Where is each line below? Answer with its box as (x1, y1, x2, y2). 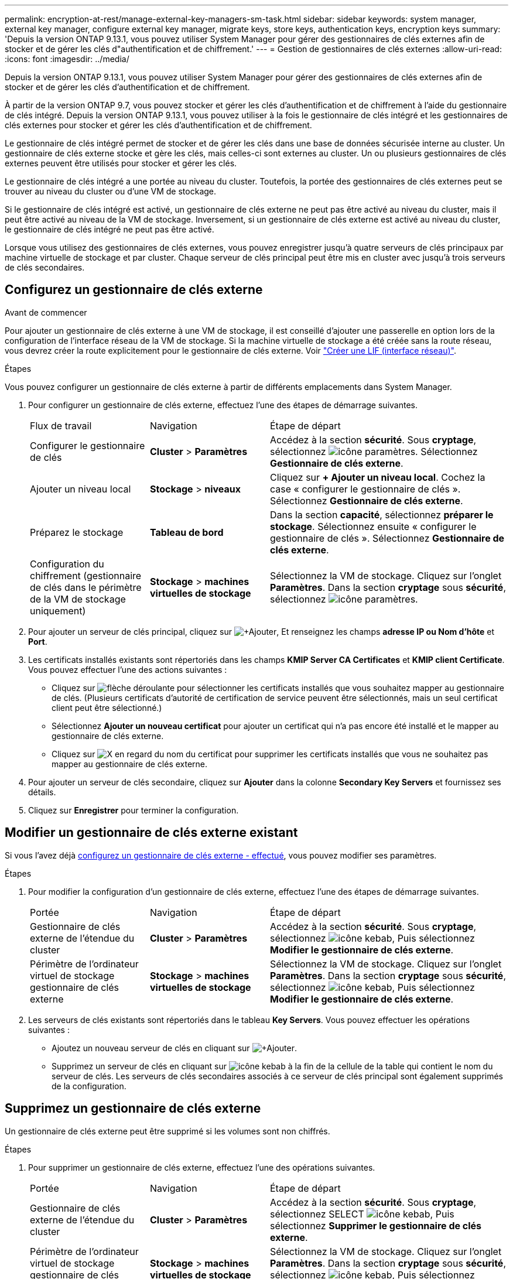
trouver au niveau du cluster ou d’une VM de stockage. (5, 186, 217, 196)
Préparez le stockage (30, 526, 124, 538)
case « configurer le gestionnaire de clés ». (270, 483, 461, 495)
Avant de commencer (5, 307, 87, 317)
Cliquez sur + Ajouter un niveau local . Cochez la (270, 471, 485, 483)
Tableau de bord (150, 526, 224, 538)
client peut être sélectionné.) (52, 702, 162, 713)
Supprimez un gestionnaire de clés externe (5, 1101, 261, 1116)
